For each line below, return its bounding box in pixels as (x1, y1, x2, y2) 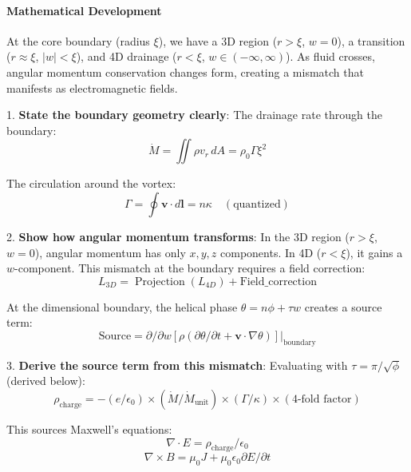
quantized (233, 198, 281, 210)
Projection (134, 276, 185, 288)
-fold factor (297, 393, 352, 405)
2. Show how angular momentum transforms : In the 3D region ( (6, 228, 350, 244)
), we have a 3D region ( (158, 32, 278, 49)
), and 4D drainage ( (76, 48, 177, 65)
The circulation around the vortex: (6, 175, 176, 192)
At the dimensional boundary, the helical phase (6, 298, 238, 315)
